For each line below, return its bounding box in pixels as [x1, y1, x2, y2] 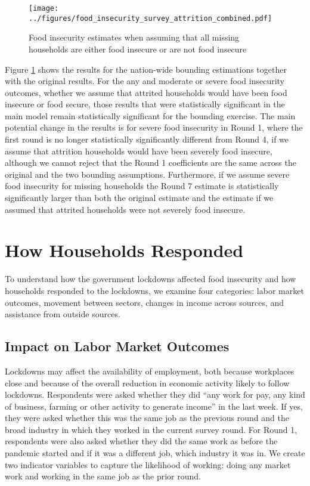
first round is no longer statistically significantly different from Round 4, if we [5, 133, 289, 146]
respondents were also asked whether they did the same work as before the [5, 435, 278, 447]
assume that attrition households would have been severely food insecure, [5, 144, 272, 157]
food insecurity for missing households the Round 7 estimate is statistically [5, 179, 279, 192]
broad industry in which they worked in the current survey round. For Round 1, [5, 423, 297, 435]
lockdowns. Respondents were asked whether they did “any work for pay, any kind [5, 388, 305, 401]
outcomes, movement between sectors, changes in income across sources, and [5, 296, 284, 308]
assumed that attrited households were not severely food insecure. [5, 203, 246, 215]
